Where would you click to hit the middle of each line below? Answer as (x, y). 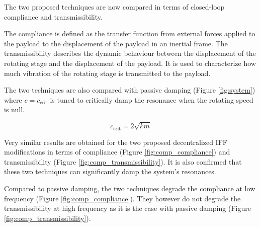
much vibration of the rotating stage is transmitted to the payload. (107, 73)
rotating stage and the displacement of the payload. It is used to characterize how (130, 63)
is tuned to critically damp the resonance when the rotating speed (152, 99)
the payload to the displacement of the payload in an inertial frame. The (116, 43)
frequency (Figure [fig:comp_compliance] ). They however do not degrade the (122, 198)
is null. (14, 109)
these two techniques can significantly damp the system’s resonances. (110, 171)
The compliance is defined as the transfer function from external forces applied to (130, 33)
